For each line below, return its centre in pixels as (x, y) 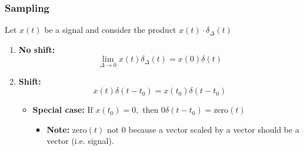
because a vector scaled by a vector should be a (214, 129)
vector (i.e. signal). (80, 141)
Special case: (59, 110)
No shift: (37, 49)
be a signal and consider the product (110, 30)
